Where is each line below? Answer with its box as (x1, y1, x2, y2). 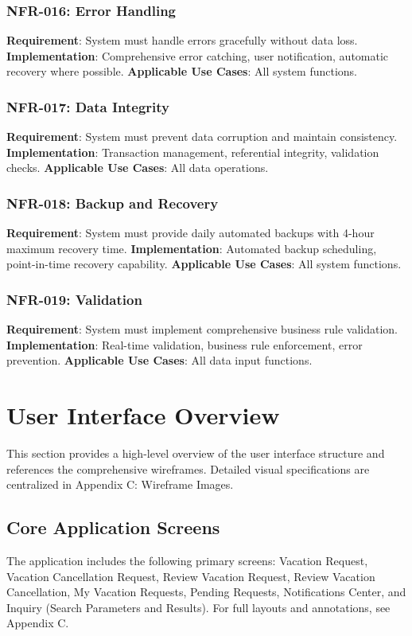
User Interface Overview (6, 399, 280, 431)
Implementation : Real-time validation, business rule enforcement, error (6, 336, 363, 353)
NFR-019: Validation (6, 289, 142, 309)
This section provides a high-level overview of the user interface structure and (6, 445, 385, 462)
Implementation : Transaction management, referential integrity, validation (6, 143, 379, 160)
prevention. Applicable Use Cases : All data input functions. (6, 352, 313, 369)
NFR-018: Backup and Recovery (6, 193, 219, 213)
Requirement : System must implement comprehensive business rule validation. (6, 321, 398, 338)
